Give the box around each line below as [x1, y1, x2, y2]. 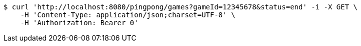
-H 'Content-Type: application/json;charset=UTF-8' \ [20, 11, 235, 19]
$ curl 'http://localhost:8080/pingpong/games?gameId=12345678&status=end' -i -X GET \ [3, 3, 358, 11]
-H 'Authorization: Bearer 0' [20, 19, 138, 27]
